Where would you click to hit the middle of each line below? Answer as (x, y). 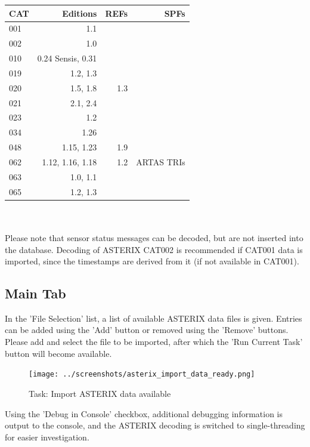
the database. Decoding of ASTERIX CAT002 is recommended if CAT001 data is (154, 249)
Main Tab (35, 293)
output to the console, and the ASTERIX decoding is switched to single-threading (155, 425)
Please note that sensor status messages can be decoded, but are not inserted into (154, 237)
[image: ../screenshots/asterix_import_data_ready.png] (142, 374)
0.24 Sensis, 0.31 (67, 58)
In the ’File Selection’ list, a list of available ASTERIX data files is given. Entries (154, 318)
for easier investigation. (47, 437)
